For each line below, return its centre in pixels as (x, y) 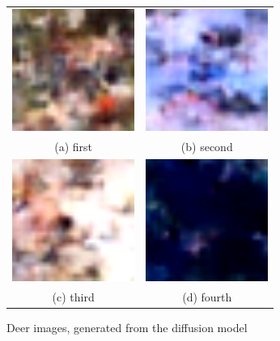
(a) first (73, 146)
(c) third (73, 296)
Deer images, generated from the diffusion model (127, 327)
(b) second (207, 146)
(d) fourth (207, 296)
